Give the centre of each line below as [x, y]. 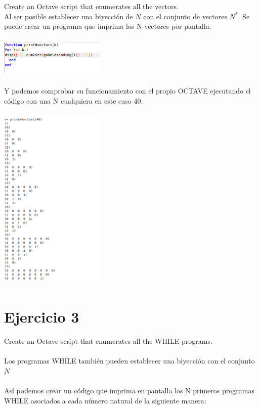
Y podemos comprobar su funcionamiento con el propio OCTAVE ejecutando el [127, 90]
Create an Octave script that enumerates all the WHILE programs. [108, 341]
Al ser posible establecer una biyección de [69, 16]
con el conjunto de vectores [185, 16]
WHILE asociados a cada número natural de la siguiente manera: [105, 400]
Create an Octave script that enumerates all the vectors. [91, 6]
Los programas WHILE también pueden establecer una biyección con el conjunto [129, 361]
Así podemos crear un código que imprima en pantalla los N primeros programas [129, 390]
